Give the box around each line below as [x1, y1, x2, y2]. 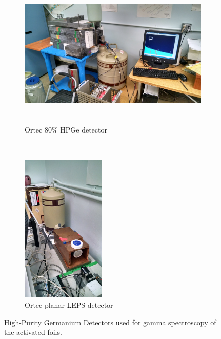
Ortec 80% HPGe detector [25, 124, 107, 135]
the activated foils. [4, 327, 62, 337]
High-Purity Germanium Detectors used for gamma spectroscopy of [4, 316, 216, 327]
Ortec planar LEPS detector [25, 299, 113, 310]
